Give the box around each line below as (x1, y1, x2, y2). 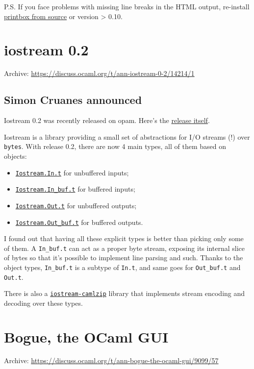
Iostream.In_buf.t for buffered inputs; (15, 184, 135, 194)
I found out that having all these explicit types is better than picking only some (4, 233, 244, 244)
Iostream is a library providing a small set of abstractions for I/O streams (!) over (4, 131, 250, 142)
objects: (4, 150, 27, 161)
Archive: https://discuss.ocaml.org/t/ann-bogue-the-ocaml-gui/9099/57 (4, 355, 219, 365)
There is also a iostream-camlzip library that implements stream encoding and (4, 288, 245, 298)
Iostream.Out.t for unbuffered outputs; (15, 200, 137, 210)
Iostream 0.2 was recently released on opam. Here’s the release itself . (4, 115, 210, 125)
